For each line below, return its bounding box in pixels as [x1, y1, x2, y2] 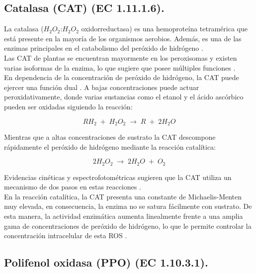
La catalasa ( [4, 23, 44, 34]
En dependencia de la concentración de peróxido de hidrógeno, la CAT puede [4, 72, 239, 83]
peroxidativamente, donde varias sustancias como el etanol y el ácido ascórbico [4, 91, 244, 102]
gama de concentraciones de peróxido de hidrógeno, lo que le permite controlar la [4, 220, 252, 231]
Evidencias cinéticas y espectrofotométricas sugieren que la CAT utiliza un [4, 172, 232, 182]
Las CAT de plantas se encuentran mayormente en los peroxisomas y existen [4, 52, 237, 63]
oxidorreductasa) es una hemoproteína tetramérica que [81, 23, 248, 34]
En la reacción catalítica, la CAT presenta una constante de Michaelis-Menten [4, 191, 242, 201]
